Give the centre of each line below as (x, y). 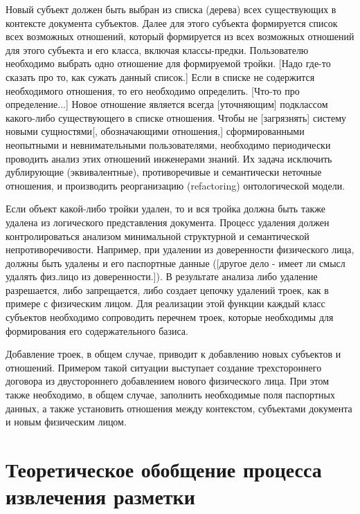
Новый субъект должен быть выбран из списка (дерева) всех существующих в (171, 9)
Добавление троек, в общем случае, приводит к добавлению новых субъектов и (173, 354)
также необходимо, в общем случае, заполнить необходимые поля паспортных (170, 395)
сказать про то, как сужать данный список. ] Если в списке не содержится (160, 76)
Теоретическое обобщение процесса (164, 469)
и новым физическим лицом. (66, 422)
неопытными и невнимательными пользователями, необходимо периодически (168, 144)
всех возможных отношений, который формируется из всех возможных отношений (180, 36)
